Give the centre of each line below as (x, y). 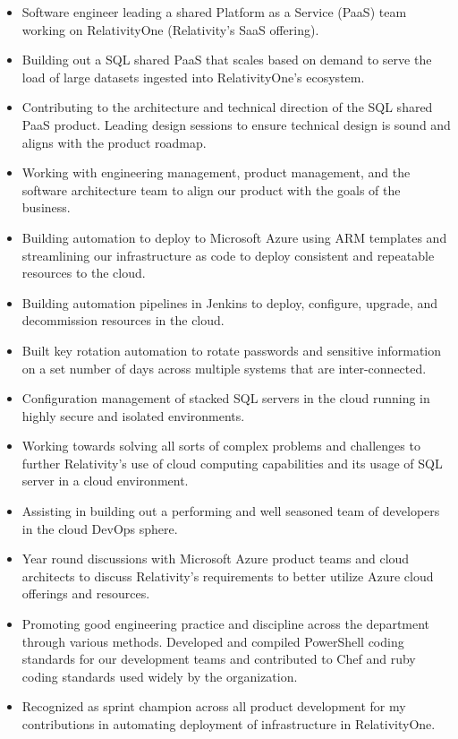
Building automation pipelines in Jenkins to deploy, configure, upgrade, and (230, 302)
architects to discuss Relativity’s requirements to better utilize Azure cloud (228, 576)
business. (46, 207)
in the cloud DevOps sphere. (100, 528)
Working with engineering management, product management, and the (216, 172)
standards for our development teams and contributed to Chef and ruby (219, 659)
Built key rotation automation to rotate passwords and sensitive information (231, 350)
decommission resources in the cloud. (123, 320)
